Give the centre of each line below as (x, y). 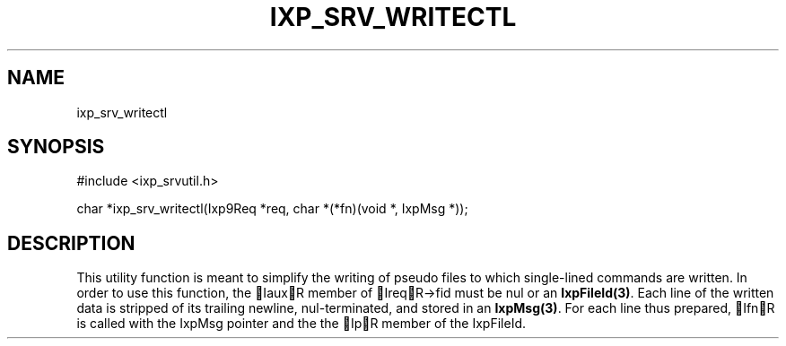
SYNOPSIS (56, 147)
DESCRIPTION (71, 243)
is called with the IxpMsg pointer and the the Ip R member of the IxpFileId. (301, 324)
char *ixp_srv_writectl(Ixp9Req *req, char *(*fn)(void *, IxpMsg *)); (272, 209)
